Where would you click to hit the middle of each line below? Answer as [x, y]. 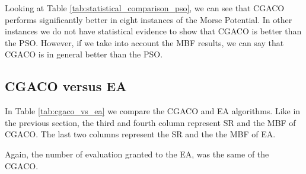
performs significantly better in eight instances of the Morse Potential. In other [149, 19]
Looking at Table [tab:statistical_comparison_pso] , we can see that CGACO [145, 8]
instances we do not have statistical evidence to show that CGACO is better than [153, 31]
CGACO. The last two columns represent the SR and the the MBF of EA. [140, 134]
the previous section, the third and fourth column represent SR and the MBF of [150, 122]
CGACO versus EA [66, 86]
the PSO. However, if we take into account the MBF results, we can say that [144, 42]
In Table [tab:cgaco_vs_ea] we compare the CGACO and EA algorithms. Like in [153, 111]
